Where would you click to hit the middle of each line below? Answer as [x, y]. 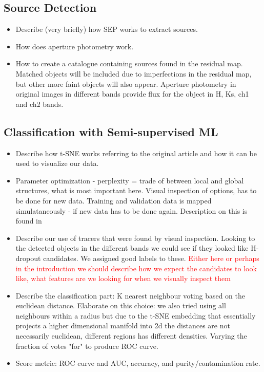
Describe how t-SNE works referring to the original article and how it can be [136, 153]
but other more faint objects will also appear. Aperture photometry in [126, 83]
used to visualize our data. [57, 163]
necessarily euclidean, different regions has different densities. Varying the [131, 336]
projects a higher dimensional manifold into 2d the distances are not [123, 325]
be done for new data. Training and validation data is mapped [114, 200]
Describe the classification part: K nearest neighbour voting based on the [130, 295]
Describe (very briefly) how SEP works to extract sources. [107, 29]
